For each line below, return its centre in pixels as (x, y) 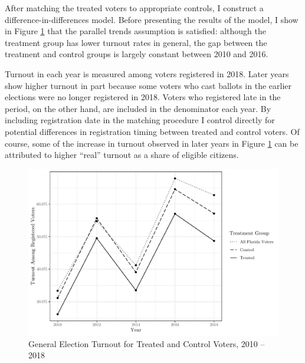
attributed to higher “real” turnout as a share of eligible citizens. (122, 155)
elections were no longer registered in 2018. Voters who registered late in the (143, 97)
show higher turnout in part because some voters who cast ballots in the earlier (148, 85)
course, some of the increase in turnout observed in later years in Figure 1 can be (152, 143)
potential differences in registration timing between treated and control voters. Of (152, 131)
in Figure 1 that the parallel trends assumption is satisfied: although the (135, 31)
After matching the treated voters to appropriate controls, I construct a (134, 8)
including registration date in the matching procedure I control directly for (140, 120)
